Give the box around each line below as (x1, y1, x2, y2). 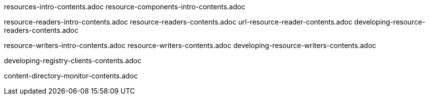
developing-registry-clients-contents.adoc (4, 56, 142, 65)
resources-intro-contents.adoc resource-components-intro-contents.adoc (4, 2, 245, 11)
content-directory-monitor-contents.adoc (4, 72, 138, 80)
